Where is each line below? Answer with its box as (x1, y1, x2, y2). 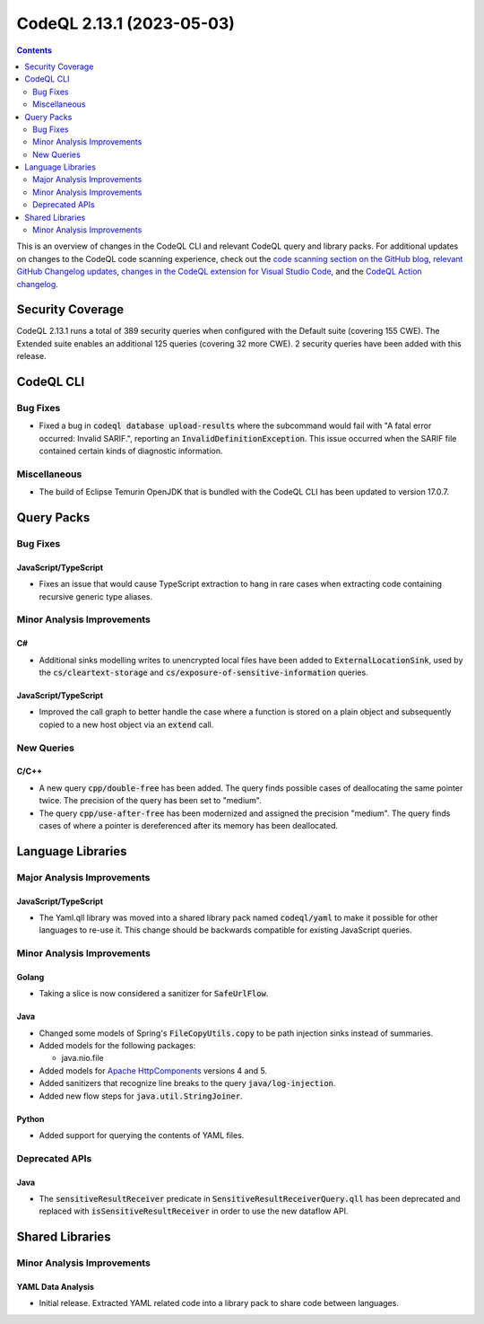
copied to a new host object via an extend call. (39, 719, 214, 730)
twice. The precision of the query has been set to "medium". (39, 795, 262, 806)
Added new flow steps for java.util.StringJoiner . (39, 1091, 243, 1101)
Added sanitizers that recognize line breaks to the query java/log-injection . (39, 1078, 336, 1089)
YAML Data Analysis (16, 1281, 94, 1292)
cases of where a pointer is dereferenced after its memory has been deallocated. (39, 820, 338, 830)
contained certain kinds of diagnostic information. (39, 445, 223, 457)
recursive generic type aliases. (39, 591, 153, 601)
